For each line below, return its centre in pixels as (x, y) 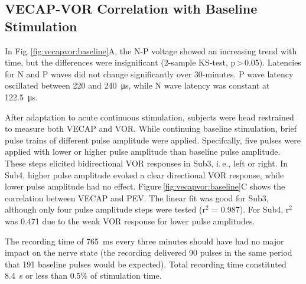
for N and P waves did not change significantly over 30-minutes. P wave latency (149, 74)
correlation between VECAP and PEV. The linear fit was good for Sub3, (137, 198)
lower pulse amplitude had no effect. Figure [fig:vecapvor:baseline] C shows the (145, 186)
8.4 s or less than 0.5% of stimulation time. (83, 275)
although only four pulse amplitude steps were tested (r (105, 209)
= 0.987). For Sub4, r (250, 209)
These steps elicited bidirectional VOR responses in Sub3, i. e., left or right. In (147, 163)
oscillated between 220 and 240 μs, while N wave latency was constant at (137, 85)
